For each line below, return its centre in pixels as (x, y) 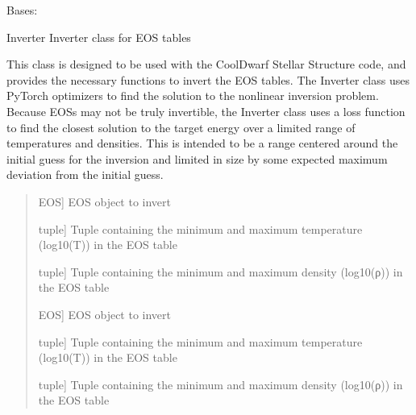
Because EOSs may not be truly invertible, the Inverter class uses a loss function (206, 111)
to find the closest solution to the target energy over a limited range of (181, 127)
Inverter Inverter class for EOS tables (99, 37)
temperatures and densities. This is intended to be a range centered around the (202, 143)
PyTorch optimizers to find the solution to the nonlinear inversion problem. (193, 95)
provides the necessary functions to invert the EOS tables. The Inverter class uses (208, 79)
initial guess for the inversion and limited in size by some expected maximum (197, 158)
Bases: (22, 10)
